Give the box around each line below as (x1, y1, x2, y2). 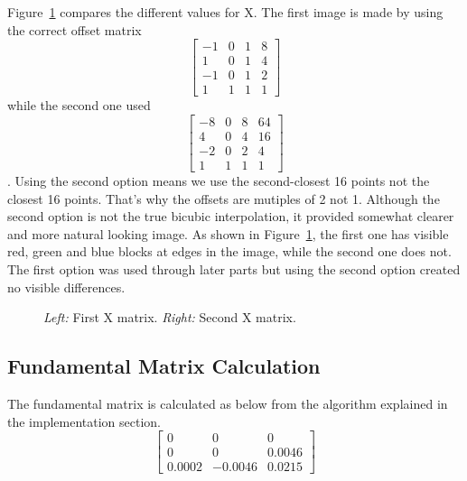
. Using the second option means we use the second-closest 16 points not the (7, 171, 430, 190)
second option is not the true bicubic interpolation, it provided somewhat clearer (7, 207, 454, 226)
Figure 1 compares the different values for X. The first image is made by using (7, 3, 444, 21)
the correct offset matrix (7, 20, 142, 39)
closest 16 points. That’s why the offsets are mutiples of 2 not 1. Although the (7, 189, 440, 208)
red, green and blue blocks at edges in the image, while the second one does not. (7, 242, 452, 261)
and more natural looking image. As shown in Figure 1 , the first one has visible (7, 224, 449, 243)
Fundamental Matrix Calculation (7, 352, 321, 380)
